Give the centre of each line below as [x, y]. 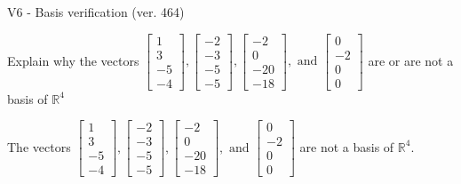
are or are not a [411, 60]
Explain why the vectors [73, 60]
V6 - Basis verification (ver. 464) [96, 12]
